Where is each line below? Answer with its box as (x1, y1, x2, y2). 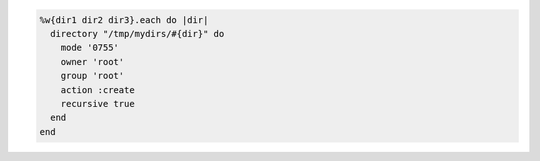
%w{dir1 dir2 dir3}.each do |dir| (39, 14, 209, 25)
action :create (60, 84, 135, 95)
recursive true (60, 98, 135, 109)
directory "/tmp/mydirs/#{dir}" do (50, 28, 225, 39)
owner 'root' (60, 56, 125, 67)
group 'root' (60, 70, 125, 82)
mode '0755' (60, 42, 120, 54)
